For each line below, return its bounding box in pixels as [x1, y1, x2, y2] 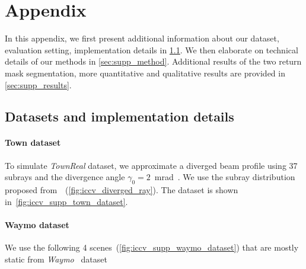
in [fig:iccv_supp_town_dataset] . [5, 195, 128, 207]
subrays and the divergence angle [5, 171, 125, 183]
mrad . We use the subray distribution [154, 171, 295, 183]
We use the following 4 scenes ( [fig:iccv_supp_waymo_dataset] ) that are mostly [5, 241, 299, 254]
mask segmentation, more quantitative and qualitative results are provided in [5, 66, 285, 79]
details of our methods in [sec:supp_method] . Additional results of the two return [5, 55, 302, 68]
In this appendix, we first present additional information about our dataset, [5, 32, 279, 44]
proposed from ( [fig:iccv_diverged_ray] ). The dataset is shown [5, 184, 238, 196]
